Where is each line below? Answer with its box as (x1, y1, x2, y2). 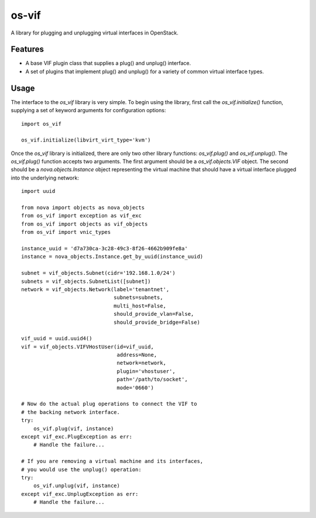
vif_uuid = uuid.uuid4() (21, 335, 92, 342)
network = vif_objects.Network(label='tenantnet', (21, 286, 170, 292)
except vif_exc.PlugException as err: (21, 433, 133, 440)
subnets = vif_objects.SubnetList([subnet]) (21, 278, 152, 285)
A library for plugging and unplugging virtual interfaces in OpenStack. (11, 29, 178, 36)
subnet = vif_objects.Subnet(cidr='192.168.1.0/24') (21, 270, 176, 277)
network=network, (116, 360, 167, 367)
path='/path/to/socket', (116, 376, 188, 383)
